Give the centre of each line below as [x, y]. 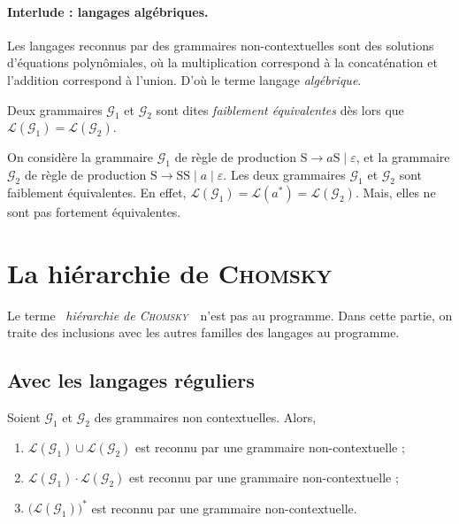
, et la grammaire [403, 157]
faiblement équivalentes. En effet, [97, 192]
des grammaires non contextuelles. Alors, [205, 417]
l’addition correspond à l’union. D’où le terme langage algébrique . [184, 79]
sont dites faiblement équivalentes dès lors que [280, 109]
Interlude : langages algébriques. [108, 11]
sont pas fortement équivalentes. [94, 211]
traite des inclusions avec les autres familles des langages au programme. [203, 332]
